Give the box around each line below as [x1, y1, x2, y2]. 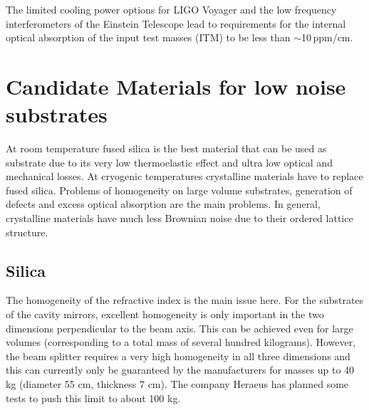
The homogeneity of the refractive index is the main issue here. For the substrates [6, 293, 364, 307]
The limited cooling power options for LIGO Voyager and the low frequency [6, 2, 337, 16]
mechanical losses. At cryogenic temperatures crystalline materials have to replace [6, 169, 363, 184]
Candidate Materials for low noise [6, 71, 346, 100]
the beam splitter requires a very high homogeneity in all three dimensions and [6, 348, 350, 363]
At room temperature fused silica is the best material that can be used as [6, 141, 327, 156]
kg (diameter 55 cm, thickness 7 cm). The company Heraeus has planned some [6, 377, 349, 391]
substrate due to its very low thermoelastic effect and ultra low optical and [6, 154, 333, 169]
